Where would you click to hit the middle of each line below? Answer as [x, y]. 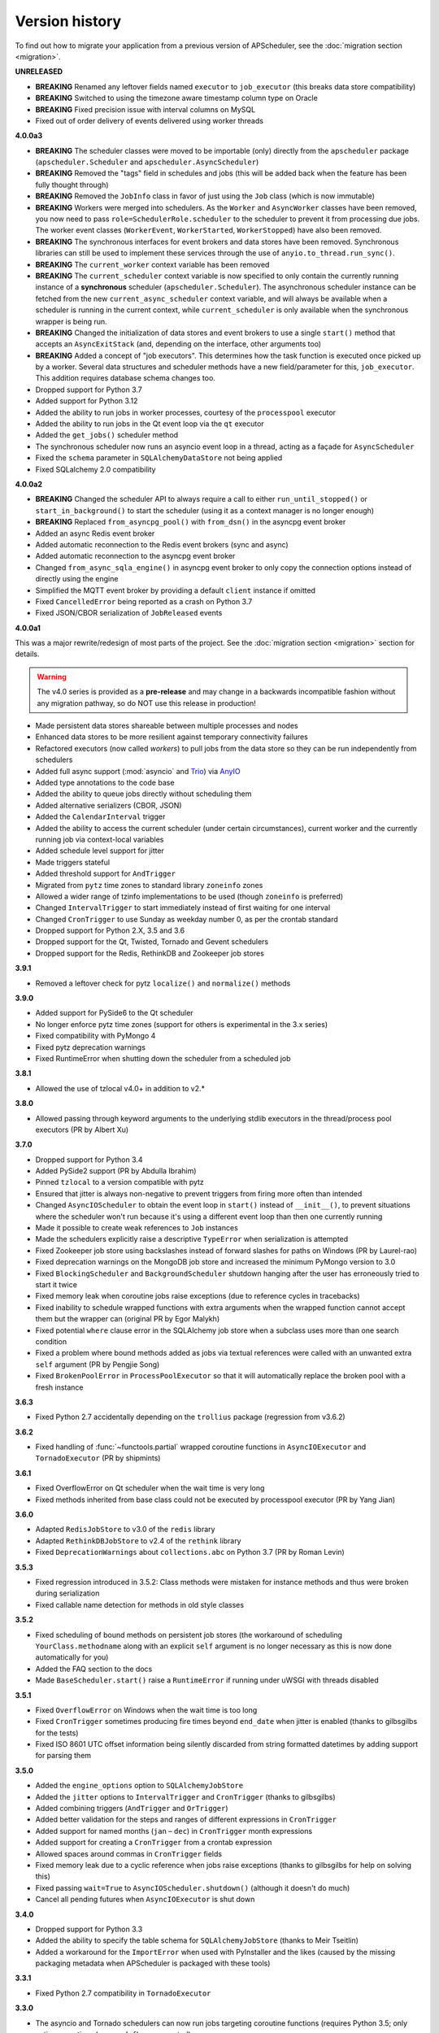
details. [27, 654]
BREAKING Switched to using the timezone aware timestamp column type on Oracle [177, 98]
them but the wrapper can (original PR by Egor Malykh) [128, 1319]
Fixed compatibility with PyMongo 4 [96, 1036]
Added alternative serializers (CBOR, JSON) [109, 805]
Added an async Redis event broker [95, 533]
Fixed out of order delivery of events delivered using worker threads [150, 120]
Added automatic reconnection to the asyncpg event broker [135, 556]
